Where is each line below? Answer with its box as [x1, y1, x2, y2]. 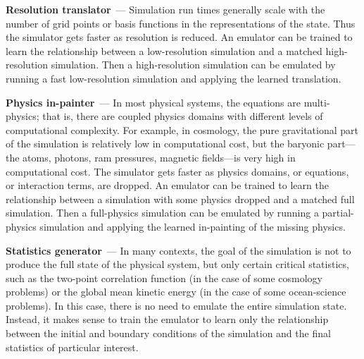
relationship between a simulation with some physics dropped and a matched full [6, 191, 355, 206]
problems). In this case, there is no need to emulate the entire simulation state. [6, 298, 347, 312]
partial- [322, 205, 354, 220]
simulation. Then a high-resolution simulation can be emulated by [51, 57, 336, 72]
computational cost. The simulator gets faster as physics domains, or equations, [6, 164, 349, 178]
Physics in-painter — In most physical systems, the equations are [6, 95, 301, 109]
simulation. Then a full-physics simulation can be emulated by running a [6, 205, 319, 220]
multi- [303, 95, 330, 109]
